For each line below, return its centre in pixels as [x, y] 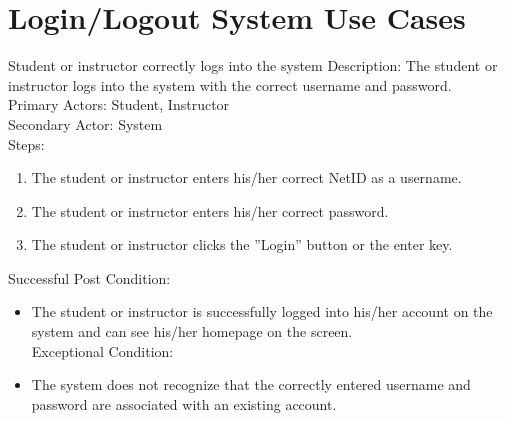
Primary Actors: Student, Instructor [119, 104]
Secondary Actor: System [85, 123]
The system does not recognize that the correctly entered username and [251, 384]
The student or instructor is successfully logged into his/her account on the [262, 311]
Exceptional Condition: [102, 350]
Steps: [26, 143]
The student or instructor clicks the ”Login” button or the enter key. [242, 244]
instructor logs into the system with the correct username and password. [230, 84]
